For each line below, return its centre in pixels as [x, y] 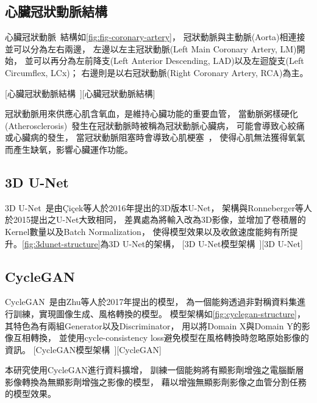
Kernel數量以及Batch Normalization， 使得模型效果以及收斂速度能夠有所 [147, 231]
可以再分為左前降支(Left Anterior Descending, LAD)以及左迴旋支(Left [169, 61]
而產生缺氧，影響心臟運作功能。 [69, 149]
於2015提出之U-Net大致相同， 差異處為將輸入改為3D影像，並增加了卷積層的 [155, 219]
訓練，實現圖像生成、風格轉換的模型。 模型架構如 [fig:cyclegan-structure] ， [159, 313]
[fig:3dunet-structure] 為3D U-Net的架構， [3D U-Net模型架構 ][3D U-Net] [162, 243]
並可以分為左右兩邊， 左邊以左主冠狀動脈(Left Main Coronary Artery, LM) [151, 48]
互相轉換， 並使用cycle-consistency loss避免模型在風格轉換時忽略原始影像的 [161, 338]
